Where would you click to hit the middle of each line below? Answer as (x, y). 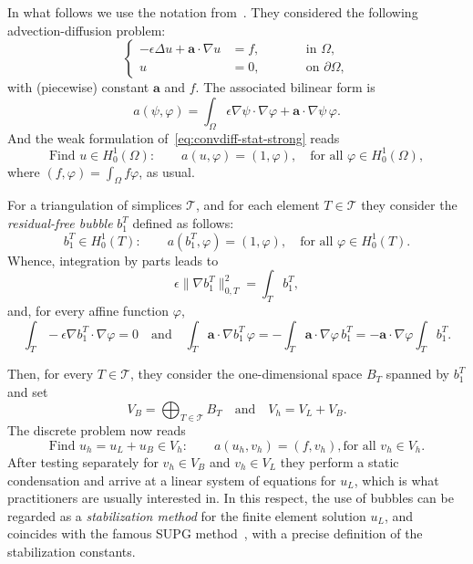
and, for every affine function (88, 311)
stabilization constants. (72, 551)
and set (28, 392)
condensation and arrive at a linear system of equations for (172, 480)
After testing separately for (83, 462)
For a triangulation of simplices (95, 205)
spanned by (418, 374)
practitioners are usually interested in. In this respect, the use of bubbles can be (231, 498)
